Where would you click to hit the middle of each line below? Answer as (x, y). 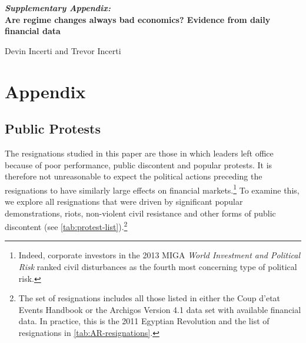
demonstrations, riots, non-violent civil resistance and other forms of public (140, 213)
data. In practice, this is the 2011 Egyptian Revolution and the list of (144, 321)
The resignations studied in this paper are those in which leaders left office (139, 153)
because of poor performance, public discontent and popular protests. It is (139, 164)
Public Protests (53, 129)
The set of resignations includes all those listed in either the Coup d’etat (149, 298)
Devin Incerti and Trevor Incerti (63, 50)
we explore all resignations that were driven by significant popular (124, 201)
